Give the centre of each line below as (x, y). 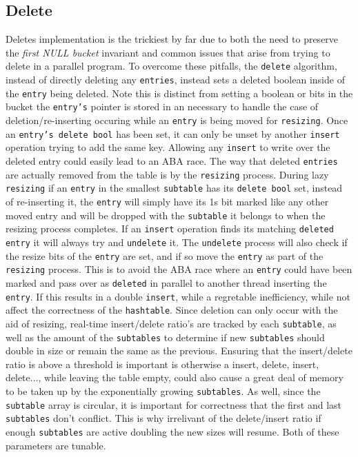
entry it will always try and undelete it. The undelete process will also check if (177, 242)
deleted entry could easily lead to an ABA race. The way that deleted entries (172, 160)
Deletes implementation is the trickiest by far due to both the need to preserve (172, 39)
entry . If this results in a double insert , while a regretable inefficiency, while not (178, 296)
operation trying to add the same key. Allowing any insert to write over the (168, 147)
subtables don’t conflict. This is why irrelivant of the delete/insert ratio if (163, 418)
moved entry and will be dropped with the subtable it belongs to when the (166, 215)
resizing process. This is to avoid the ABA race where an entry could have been (179, 269)
